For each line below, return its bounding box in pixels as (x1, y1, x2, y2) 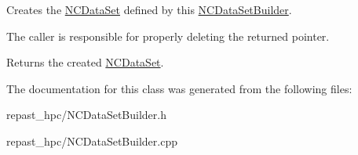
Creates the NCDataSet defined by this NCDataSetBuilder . (6, 2, 292, 17)
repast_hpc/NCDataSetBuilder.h (6, 106, 166, 123)
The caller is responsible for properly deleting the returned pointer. (6, 27, 330, 44)
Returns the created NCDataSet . (6, 54, 164, 70)
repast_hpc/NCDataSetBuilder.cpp (6, 132, 177, 149)
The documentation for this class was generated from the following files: (6, 80, 353, 96)
